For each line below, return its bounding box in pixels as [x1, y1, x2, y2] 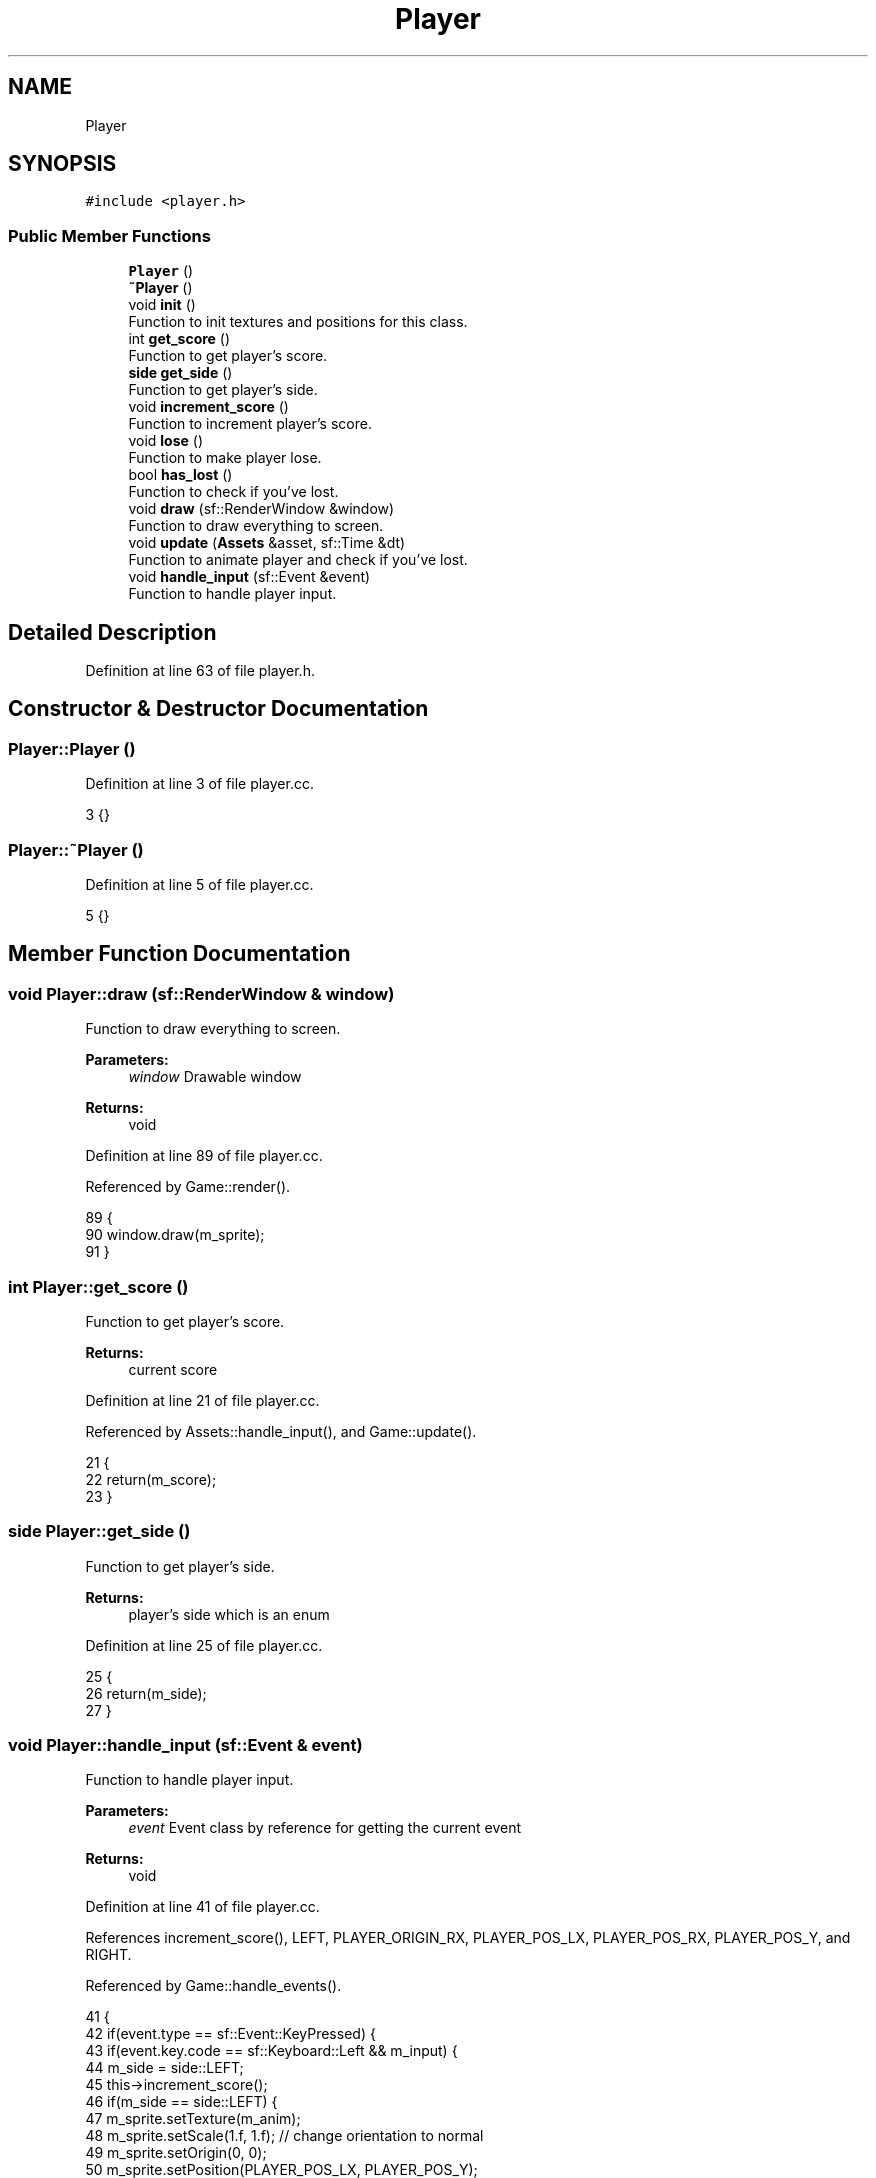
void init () [128, 296, 196, 314]
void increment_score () [128, 398, 289, 416]
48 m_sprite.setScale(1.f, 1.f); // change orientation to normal [85, 2127, 484, 2145]
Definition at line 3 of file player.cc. [85, 775, 314, 793]
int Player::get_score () [8, 1276, 189, 1297]
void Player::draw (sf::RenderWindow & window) [8, 983, 395, 1004]
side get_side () [128, 364, 233, 382]
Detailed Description [8, 619, 217, 645]
